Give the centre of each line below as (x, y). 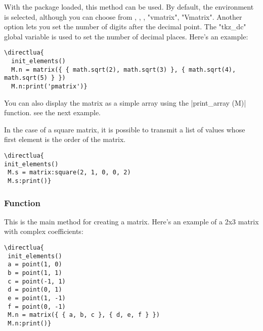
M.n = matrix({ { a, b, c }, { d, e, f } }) (84, 315)
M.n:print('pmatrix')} (49, 86)
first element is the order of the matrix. (65, 139)
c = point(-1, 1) (37, 281)
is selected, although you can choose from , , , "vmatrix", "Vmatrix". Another (123, 16)
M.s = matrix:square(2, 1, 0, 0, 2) (69, 173)
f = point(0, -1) (37, 306)
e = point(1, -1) (37, 298)
